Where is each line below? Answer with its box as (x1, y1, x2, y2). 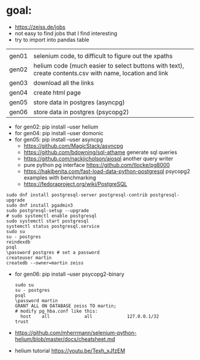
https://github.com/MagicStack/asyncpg (23, 142, 123, 150)
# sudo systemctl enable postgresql (6, 213, 97, 219)
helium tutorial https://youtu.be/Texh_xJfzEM (14, 347, 126, 354)
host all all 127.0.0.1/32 (20, 313, 160, 319)
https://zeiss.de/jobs (14, 23, 65, 30)
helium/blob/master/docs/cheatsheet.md (14, 335, 115, 343)
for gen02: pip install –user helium (14, 123, 99, 130)
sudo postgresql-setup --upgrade (6, 208, 89, 213)
